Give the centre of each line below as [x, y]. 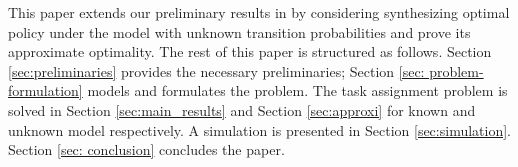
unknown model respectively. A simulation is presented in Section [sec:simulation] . [260, 129]
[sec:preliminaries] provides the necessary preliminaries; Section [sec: [216, 70]
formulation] [45, 90]
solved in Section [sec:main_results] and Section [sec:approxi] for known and [242, 109]
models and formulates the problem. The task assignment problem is [297, 90]
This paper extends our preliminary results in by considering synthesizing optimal [259, 12]
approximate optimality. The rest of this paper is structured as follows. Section [250, 51]
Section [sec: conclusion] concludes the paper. [146, 149]
